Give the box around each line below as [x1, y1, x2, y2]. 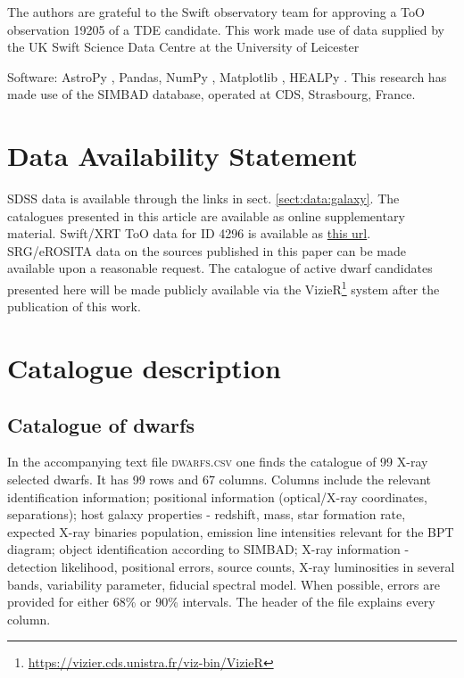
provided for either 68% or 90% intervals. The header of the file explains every [7, 592, 435, 611]
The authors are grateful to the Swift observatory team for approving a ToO [7, 3, 425, 21]
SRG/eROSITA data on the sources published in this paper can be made [7, 241, 406, 260]
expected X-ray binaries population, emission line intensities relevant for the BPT [7, 522, 454, 541]
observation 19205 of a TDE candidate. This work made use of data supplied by [7, 20, 444, 38]
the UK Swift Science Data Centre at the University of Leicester [7, 37, 360, 56]
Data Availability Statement [7, 137, 358, 174]
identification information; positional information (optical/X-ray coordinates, [7, 487, 427, 506]
